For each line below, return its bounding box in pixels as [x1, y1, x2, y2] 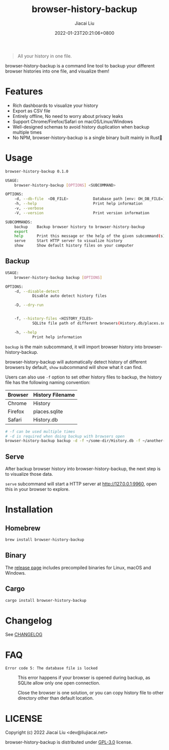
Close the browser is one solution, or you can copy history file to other [18, 690, 164, 696]
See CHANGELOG [5, 632, 43, 638]
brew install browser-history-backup [5, 537, 84, 542]
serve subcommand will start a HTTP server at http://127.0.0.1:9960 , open [5, 481, 157, 487]
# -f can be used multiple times [5, 429, 75, 434]
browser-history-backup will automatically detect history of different [5, 359, 147, 365]
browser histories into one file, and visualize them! [5, 68, 110, 74]
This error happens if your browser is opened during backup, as [18, 674, 150, 681]
